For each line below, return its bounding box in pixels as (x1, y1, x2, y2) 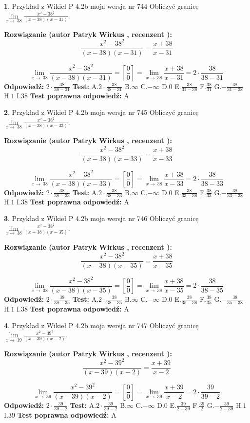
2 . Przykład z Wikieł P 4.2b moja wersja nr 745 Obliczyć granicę (4, 107, 199, 117)
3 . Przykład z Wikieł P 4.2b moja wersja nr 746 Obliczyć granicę (4, 213, 199, 223)
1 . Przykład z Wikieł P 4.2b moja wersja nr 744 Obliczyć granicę (4, 1, 199, 11)
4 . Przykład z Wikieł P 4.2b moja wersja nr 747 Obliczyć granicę (4, 320, 199, 330)
